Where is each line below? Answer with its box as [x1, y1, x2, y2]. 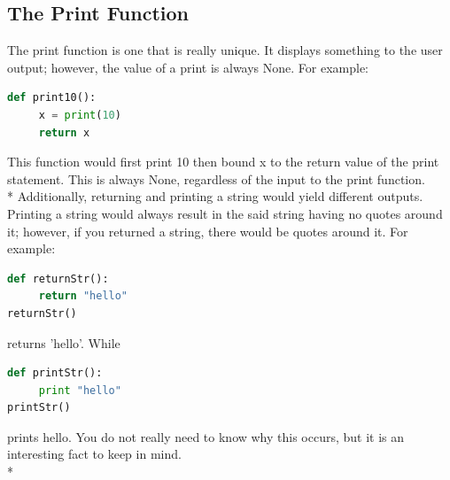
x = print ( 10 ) [38, 108, 121, 121]
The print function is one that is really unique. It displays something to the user [7, 41, 443, 59]
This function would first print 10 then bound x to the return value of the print [7, 152, 439, 171]
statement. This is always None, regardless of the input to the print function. [7, 169, 425, 188]
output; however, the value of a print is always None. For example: [7, 58, 369, 76]
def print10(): [7, 91, 97, 105]
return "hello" [38, 290, 128, 303]
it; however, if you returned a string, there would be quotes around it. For [7, 221, 408, 240]
